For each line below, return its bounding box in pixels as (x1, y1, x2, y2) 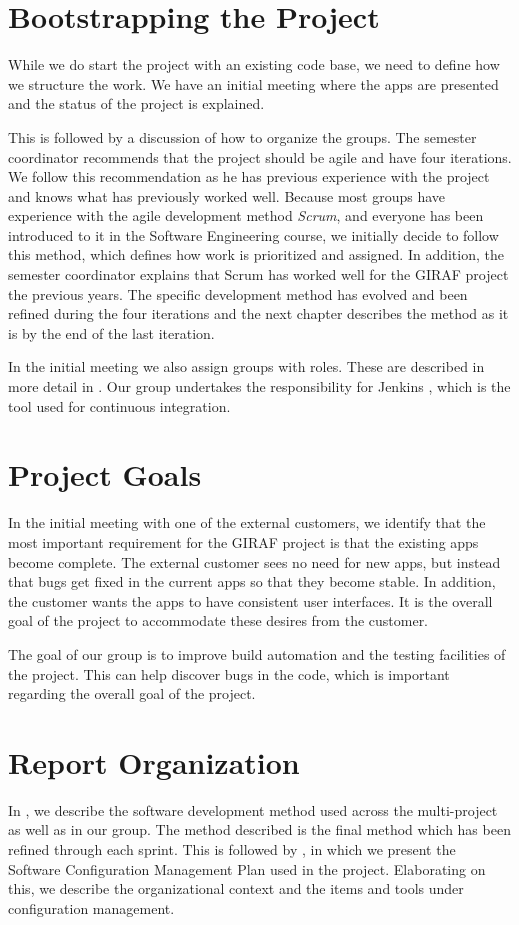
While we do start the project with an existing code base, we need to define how (8, 54, 500, 75)
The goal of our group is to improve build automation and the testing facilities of (8, 643, 506, 664)
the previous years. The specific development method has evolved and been (8, 283, 468, 304)
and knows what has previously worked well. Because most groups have (8, 185, 446, 206)
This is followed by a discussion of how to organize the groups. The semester (8, 126, 477, 147)
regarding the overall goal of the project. (8, 683, 256, 704)
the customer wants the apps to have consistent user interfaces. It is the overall (8, 590, 493, 611)
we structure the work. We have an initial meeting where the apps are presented (8, 73, 499, 94)
